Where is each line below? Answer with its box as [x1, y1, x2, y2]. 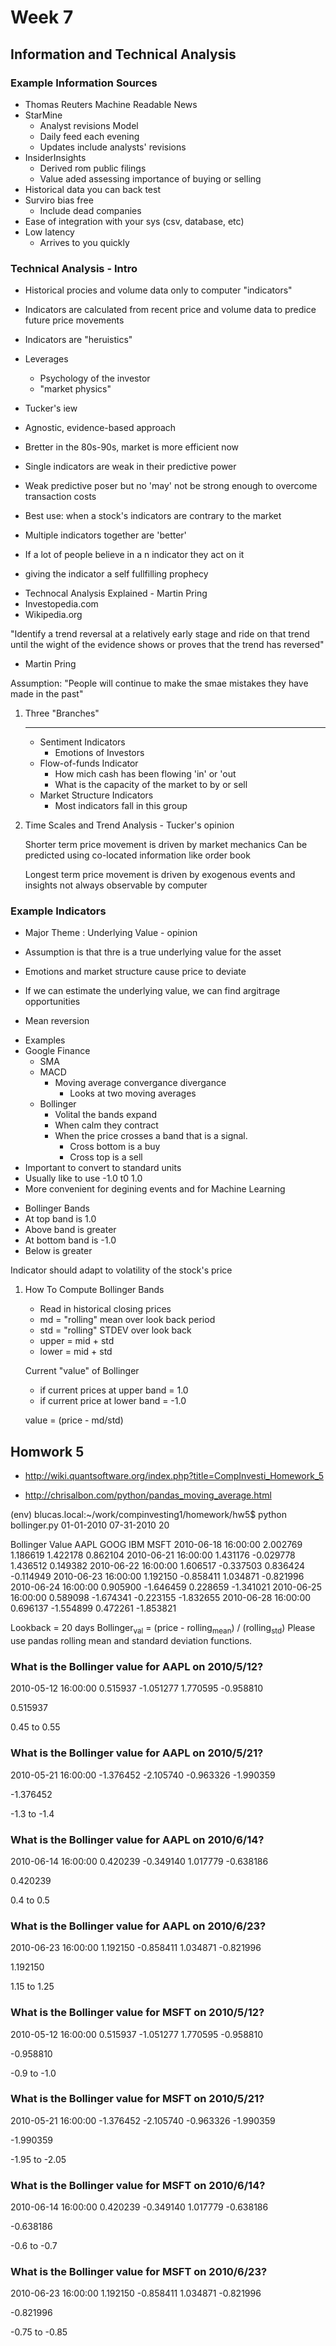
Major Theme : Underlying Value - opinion [24, 927, 198, 939]
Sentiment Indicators [39, 736, 126, 748]
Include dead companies [39, 204, 142, 216]
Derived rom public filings [39, 162, 147, 174]
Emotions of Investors [54, 747, 145, 759]
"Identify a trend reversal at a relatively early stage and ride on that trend [10, 628, 310, 640]
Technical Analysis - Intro [10, 261, 138, 275]
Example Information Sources [10, 76, 158, 90]
